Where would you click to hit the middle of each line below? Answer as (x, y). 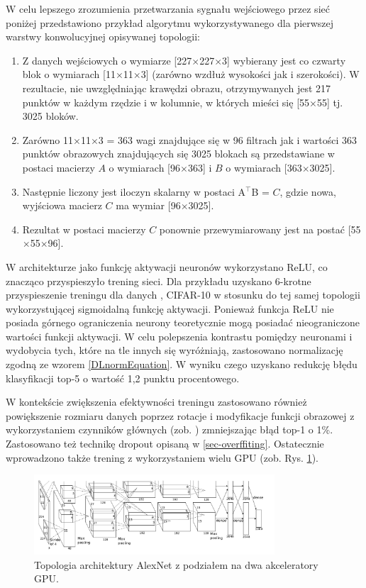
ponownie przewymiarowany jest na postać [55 (260, 229)
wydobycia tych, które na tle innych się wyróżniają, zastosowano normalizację (174, 350)
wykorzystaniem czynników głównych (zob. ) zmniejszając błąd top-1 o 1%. (170, 429)
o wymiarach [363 (264, 167)
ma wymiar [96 (148, 205)
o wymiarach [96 (144, 167)
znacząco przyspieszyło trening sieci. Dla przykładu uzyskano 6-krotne (159, 281)
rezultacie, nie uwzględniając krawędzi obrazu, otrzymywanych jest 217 (177, 88)
